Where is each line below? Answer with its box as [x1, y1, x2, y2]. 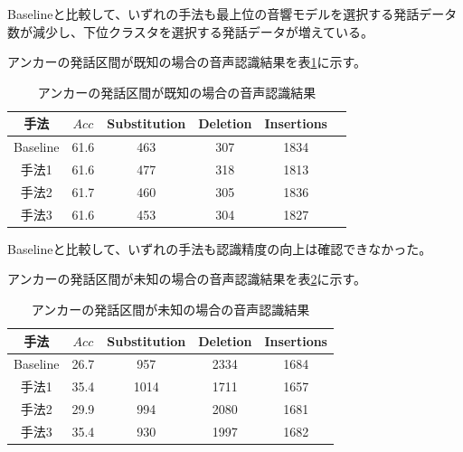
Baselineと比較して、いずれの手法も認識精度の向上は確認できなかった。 [7, 239, 432, 258]
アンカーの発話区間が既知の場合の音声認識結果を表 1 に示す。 [7, 52, 367, 71]
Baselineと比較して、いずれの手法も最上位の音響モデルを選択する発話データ [7, 5, 458, 23]
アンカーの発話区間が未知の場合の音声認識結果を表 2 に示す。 [7, 269, 367, 288]
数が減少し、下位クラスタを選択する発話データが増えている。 [7, 22, 374, 41]
